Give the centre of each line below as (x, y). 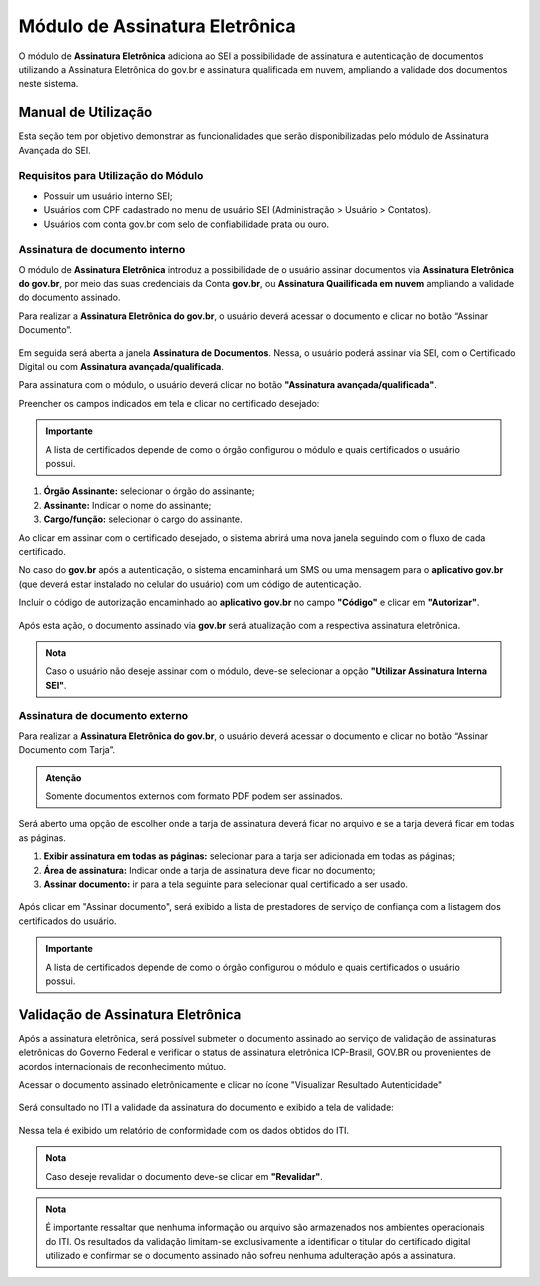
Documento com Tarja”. (66, 750)
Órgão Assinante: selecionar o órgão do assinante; (149, 491)
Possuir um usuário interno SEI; (108, 196)
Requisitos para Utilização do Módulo (111, 176)
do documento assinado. (69, 297)
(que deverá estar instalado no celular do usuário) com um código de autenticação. (190, 584)
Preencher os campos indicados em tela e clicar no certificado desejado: (169, 403)
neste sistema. (48, 84)
